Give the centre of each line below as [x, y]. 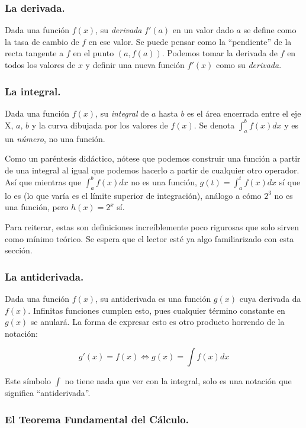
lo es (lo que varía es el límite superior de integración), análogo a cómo [133, 195]
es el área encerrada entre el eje [244, 113]
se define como [270, 30]
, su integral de [122, 113]
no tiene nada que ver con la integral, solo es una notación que [178, 381]
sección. [19, 250]
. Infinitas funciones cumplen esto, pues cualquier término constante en [157, 310]
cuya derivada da [270, 298]
